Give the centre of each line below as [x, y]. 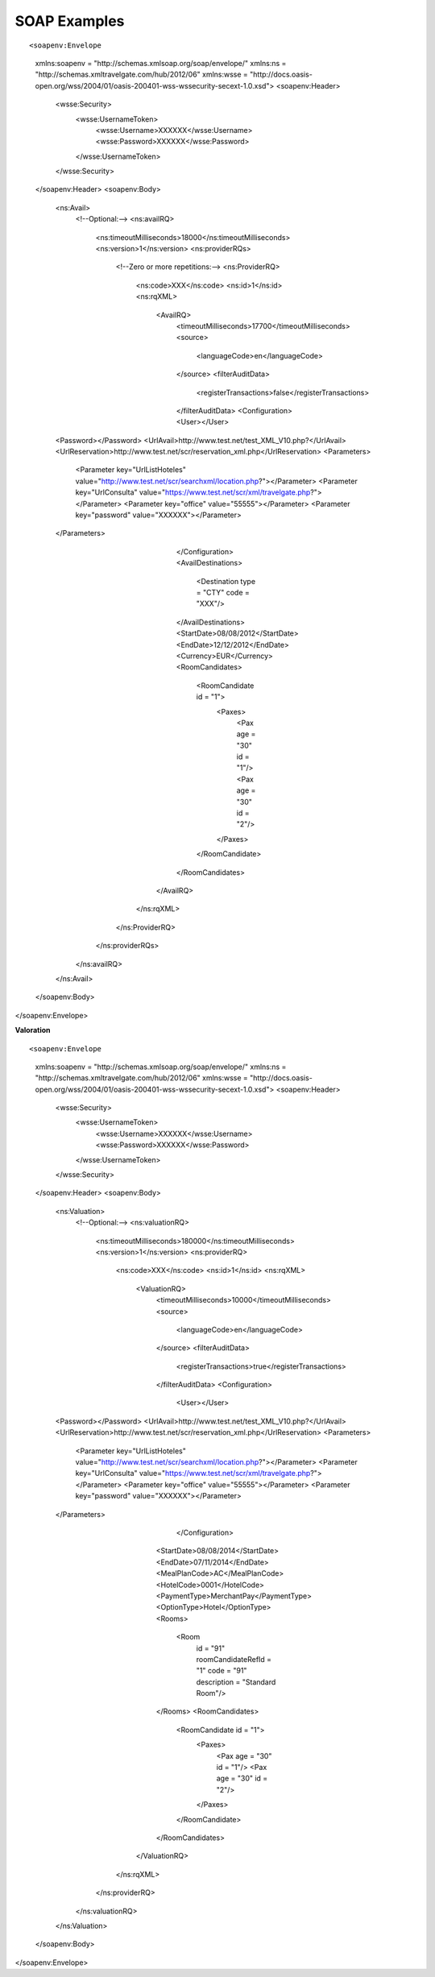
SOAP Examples [70, 21]
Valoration [33, 1030]
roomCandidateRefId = [234, 1659]
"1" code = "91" [222, 1671]
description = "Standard [236, 1682]
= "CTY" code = [223, 593]
